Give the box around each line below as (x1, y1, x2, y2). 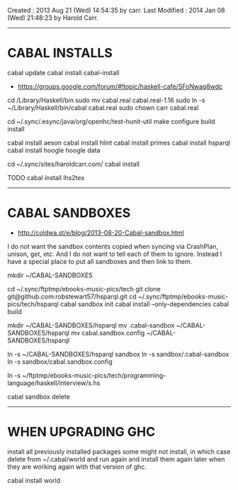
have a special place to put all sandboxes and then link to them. (7, 257, 193, 265)
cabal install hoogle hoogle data (7, 145, 101, 155)
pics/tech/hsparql (7, 299, 59, 308)
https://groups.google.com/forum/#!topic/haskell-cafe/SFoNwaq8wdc (17, 82, 223, 91)
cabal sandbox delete (7, 392, 71, 401)
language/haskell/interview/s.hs (7, 379, 101, 387)
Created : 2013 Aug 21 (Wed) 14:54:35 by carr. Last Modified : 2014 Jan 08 (7, 6, 225, 14)
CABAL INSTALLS (7, 45, 113, 61)
